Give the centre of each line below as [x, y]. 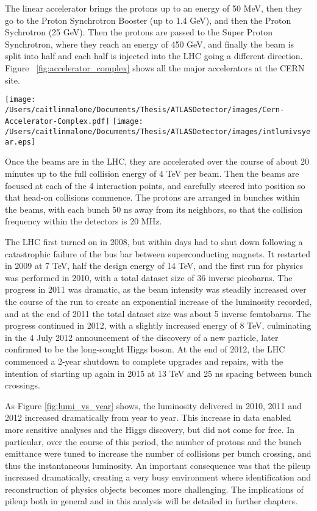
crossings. [23, 385]
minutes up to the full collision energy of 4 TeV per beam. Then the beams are [152, 173]
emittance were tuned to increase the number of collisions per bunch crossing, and [158, 453]
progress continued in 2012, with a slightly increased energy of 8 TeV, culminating [158, 325]
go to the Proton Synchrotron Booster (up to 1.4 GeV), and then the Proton [148, 20]
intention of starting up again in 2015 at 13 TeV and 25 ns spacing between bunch [158, 373]
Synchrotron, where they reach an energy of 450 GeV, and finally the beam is [150, 44]
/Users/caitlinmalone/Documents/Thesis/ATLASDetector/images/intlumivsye [158, 132]
